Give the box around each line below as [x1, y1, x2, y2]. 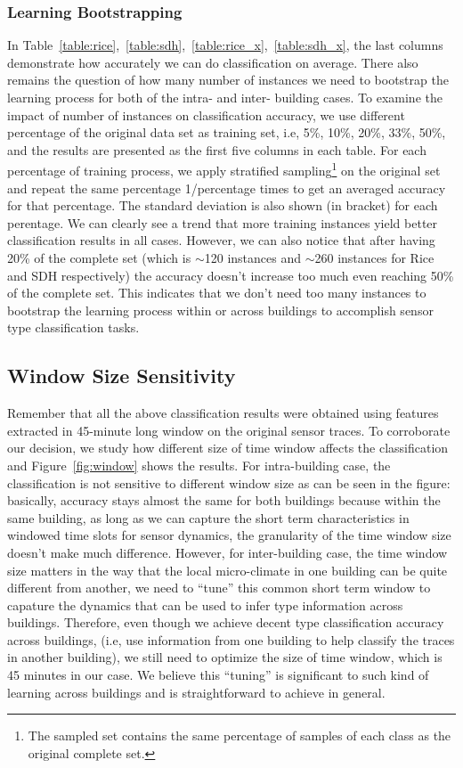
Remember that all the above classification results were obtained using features [7, 404, 439, 422]
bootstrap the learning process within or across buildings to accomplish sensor [7, 300, 434, 319]
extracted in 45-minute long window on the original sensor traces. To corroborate [7, 421, 451, 439]
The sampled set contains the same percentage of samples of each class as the [28, 726, 451, 745]
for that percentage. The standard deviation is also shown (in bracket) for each [7, 196, 438, 215]
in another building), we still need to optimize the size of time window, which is [7, 648, 443, 666]
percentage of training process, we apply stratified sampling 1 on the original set [7, 159, 441, 180]
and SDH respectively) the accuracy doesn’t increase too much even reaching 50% [7, 266, 454, 284]
